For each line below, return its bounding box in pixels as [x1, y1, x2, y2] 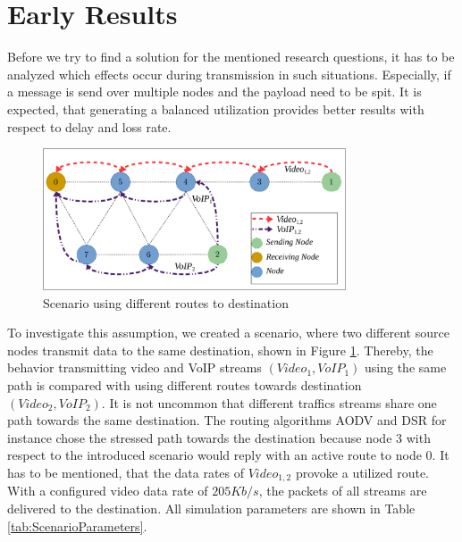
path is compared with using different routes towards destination [7, 376, 362, 395]
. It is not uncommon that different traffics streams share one [101, 393, 437, 412]
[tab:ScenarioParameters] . [7, 516, 147, 535]
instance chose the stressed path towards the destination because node [7, 428, 392, 446]
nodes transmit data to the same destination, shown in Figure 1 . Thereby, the [7, 340, 433, 359]
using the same [365, 358, 447, 377]
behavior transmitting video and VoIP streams [7, 358, 262, 377]
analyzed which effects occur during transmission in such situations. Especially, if [7, 64, 451, 83]
